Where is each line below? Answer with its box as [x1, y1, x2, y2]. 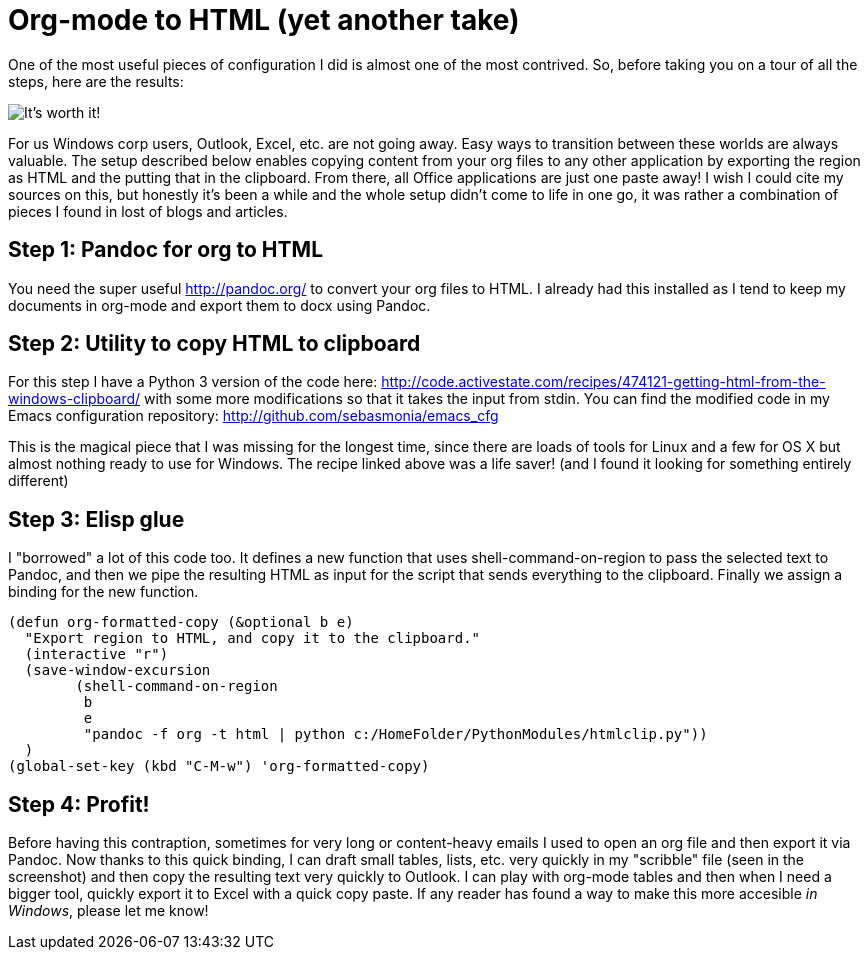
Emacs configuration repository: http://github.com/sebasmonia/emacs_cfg [8, 407, 499, 425]
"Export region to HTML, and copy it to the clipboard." [24, 630, 481, 647]
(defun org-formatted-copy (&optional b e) [8, 614, 354, 631]
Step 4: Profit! [8, 791, 150, 817]
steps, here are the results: [8, 72, 184, 90]
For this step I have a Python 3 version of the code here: [8, 373, 378, 391]
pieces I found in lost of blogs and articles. [8, 202, 288, 220]
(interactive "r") [24, 646, 169, 663]
